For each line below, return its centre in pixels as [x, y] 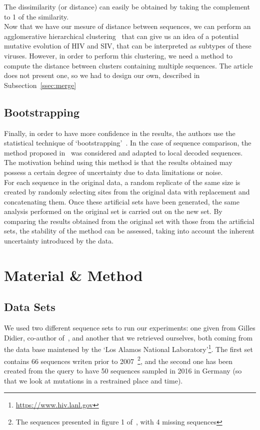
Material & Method [73, 275]
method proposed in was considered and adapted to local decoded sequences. [123, 152]
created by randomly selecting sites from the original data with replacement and [127, 192]
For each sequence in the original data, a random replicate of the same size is [122, 182]
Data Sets [30, 307]
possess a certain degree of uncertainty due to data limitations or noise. [113, 172]
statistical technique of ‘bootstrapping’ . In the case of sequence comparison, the [128, 143]
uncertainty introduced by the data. [59, 241]
